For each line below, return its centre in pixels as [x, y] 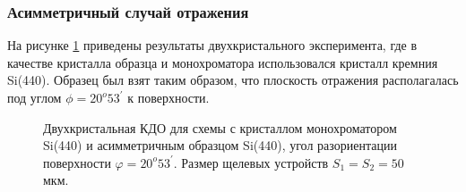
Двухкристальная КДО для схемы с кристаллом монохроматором [220, 127]
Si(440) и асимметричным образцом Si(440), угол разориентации [220, 145]
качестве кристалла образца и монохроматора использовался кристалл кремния [223, 62]
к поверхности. [168, 97]
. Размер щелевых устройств [251, 162]
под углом [35, 97]
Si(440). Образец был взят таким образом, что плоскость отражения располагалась [233, 80]
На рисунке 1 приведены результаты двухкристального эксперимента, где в [212, 45]
